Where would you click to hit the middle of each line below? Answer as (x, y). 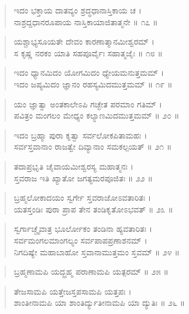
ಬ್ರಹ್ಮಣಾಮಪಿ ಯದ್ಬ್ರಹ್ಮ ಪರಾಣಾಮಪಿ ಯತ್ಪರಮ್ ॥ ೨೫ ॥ (91, 271)
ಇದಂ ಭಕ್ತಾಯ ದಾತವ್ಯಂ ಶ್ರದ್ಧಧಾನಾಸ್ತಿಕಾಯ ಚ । (78, 10)
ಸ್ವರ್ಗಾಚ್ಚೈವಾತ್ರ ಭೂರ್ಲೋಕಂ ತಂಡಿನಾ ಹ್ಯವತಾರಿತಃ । (83, 229)
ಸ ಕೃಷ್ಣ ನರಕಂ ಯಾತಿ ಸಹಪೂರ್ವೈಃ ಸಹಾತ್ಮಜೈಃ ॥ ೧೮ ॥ (88, 53)
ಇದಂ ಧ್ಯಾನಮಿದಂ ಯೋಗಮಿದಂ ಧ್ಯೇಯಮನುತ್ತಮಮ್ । (89, 72)
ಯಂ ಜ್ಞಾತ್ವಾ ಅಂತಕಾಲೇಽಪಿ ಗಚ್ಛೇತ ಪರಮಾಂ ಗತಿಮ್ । (88, 104)
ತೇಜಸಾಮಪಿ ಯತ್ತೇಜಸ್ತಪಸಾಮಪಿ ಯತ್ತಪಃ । (73, 291)
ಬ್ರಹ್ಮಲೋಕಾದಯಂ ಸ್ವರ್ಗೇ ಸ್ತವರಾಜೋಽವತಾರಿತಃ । (83, 197)
